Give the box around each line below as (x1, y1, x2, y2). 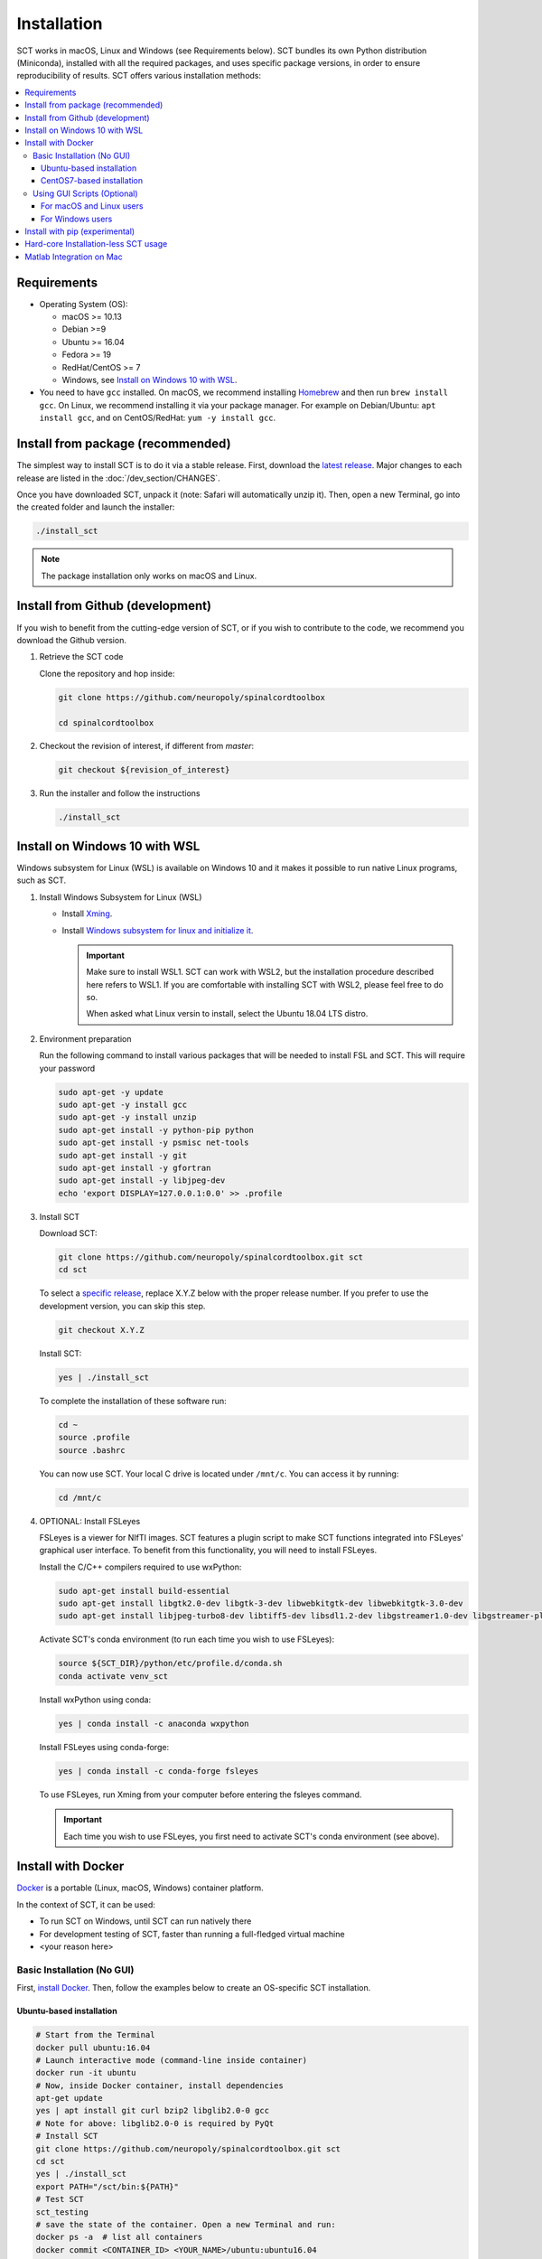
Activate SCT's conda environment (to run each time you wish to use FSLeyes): (39, 1634, 334, 1645)
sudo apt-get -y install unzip (58, 1112, 198, 1122)
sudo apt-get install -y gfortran (58, 1162, 211, 1173)
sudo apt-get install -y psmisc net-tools (58, 1138, 249, 1148)
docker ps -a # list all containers (35, 2232, 203, 2243)
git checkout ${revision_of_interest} (58, 764, 230, 775)
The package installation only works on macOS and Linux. (41, 570, 257, 581)
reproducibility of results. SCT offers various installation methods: (16, 70, 262, 81)
